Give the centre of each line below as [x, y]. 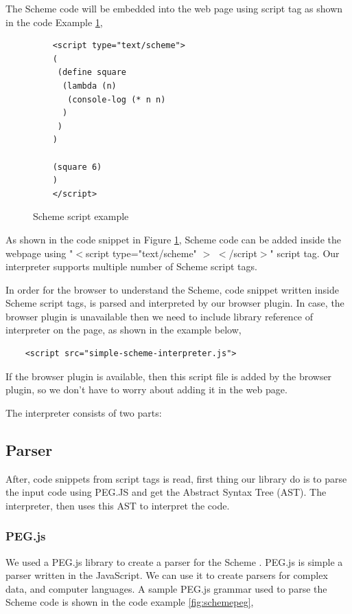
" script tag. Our [305, 253]
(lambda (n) [89, 86]
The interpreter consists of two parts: [84, 412]
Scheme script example [81, 216]
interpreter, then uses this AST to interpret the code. [118, 505]
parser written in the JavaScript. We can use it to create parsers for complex [167, 575]
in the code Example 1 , [54, 22]
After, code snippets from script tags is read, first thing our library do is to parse [176, 478]
